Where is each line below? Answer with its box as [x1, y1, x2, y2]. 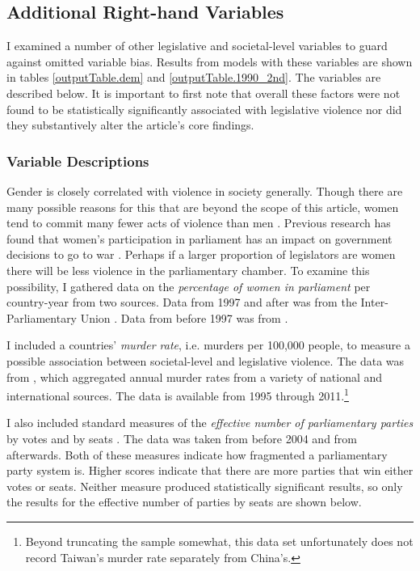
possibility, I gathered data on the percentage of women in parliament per [6, 277, 371, 294]
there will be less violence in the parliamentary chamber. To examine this [6, 261, 370, 278]
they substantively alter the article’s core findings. [6, 116, 254, 133]
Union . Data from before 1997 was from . [80, 309, 288, 326]
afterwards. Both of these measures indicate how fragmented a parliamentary [6, 446, 388, 463]
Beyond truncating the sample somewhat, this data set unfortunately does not [25, 532, 414, 549]
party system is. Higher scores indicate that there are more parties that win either [6, 462, 414, 479]
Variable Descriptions [6, 150, 149, 171]
